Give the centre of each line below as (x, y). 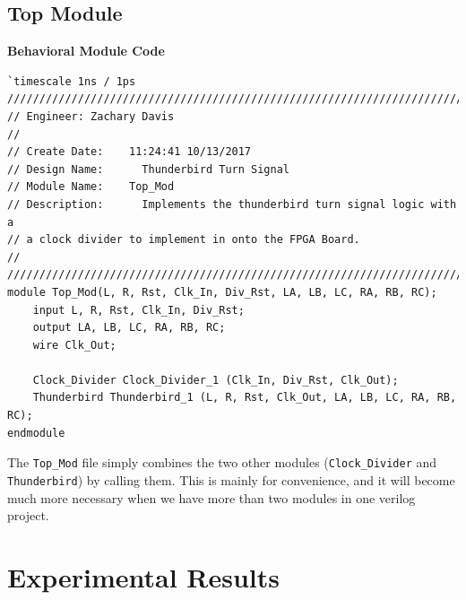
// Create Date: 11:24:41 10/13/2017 (129, 152)
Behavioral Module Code (86, 51)
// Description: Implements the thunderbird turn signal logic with (232, 204)
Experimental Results (143, 576)
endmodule (36, 433)
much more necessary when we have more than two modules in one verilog (211, 497)
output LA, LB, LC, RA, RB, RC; (129, 328)
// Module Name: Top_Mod (91, 187)
